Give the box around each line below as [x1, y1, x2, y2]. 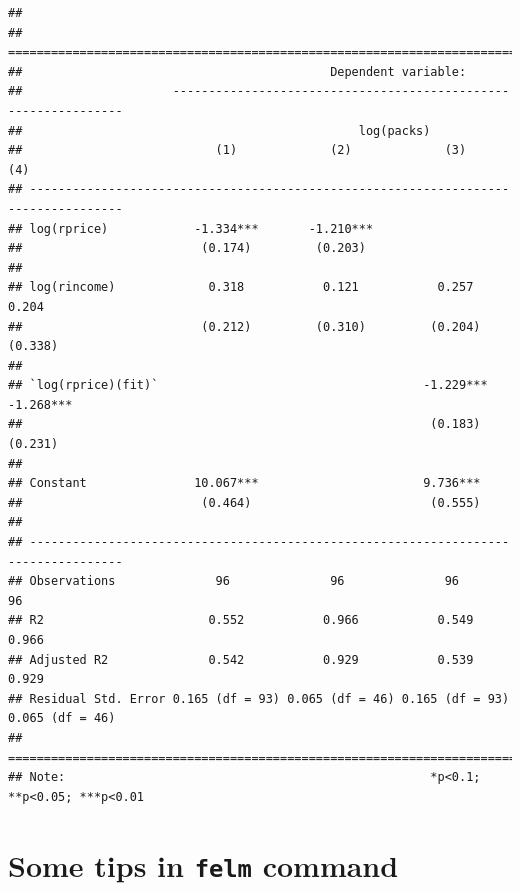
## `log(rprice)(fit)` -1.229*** [8, 378, 488, 393]
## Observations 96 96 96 [8, 574, 460, 589]
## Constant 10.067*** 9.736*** [8, 476, 481, 491]
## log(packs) [8, 123, 431, 138]
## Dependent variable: [8, 64, 467, 79]
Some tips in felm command [8, 844, 399, 885]
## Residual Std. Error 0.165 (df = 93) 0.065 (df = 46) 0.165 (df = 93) [8, 691, 510, 706]
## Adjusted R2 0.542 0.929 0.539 [8, 652, 474, 667]
